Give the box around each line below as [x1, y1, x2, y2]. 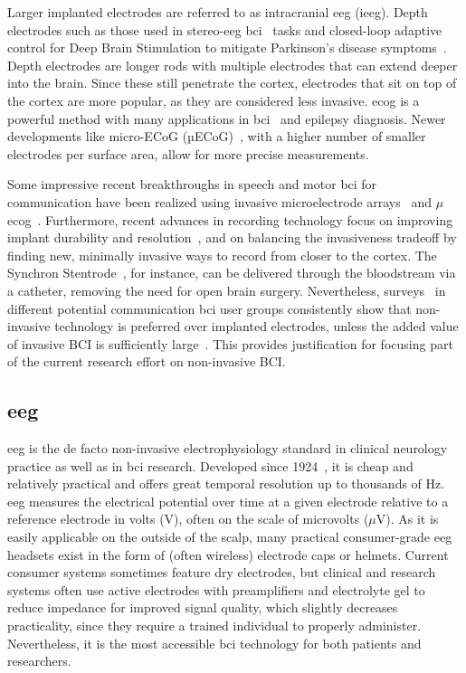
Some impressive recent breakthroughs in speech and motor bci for [7, 175, 377, 194]
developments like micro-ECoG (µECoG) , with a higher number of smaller [7, 127, 426, 146]
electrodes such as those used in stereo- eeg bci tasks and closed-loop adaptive [7, 20, 442, 39]
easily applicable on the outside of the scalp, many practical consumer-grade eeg [7, 527, 452, 546]
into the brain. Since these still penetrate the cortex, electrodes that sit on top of [7, 73, 457, 92]
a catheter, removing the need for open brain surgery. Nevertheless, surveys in [7, 280, 446, 299]
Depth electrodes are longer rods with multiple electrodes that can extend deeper [7, 55, 458, 74]
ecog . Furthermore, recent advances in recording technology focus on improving [7, 210, 453, 229]
